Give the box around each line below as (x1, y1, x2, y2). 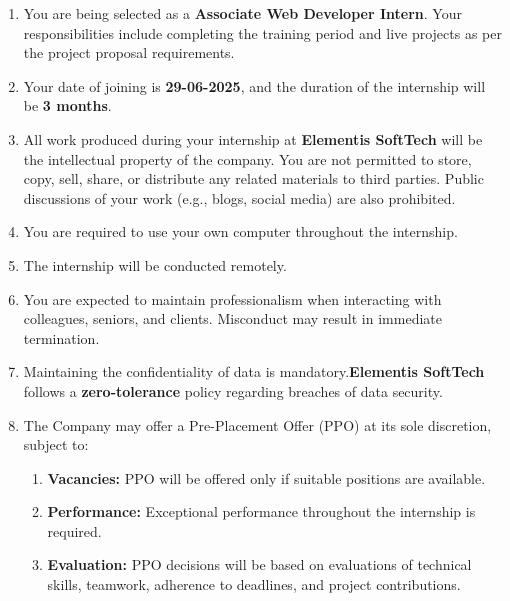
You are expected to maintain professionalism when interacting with (23, 288, 442, 309)
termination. (23, 327, 100, 348)
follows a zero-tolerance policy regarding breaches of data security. (23, 380, 443, 401)
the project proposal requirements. (23, 42, 235, 63)
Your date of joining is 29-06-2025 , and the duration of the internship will (23, 75, 486, 96)
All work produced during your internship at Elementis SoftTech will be (23, 128, 483, 149)
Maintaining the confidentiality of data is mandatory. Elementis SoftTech (23, 361, 485, 382)
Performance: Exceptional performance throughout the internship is (47, 501, 476, 522)
